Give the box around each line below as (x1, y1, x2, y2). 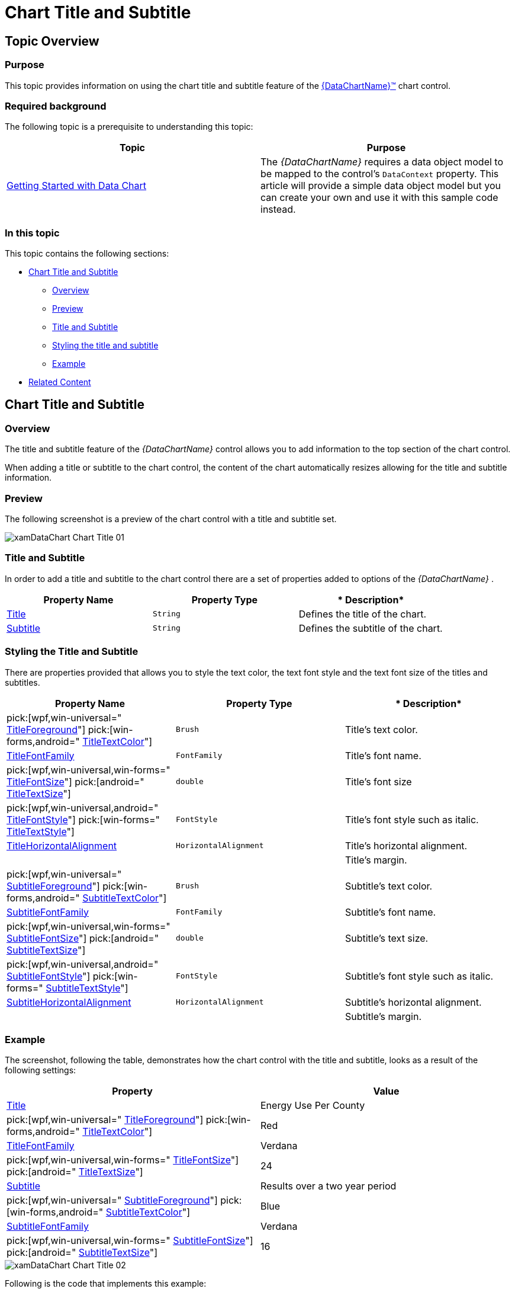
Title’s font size (345, 775, 412, 788)
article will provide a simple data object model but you (260, 180, 501, 192)
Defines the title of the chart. (298, 607, 427, 620)
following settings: (5, 1065, 76, 1076)
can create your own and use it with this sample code (260, 191, 498, 204)
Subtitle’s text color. (345, 880, 433, 892)
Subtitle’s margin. (345, 1010, 422, 1022)
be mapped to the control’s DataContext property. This (260, 168, 499, 180)
